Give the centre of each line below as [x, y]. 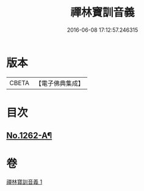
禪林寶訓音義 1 [24, 182]
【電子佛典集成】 [59, 83]
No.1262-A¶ [29, 136]
